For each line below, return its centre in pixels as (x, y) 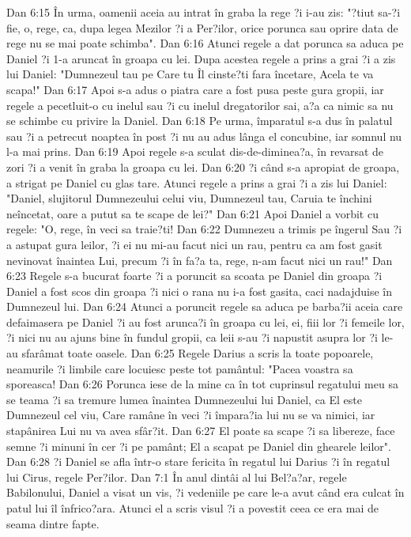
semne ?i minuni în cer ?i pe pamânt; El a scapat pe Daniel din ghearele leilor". (199, 446)
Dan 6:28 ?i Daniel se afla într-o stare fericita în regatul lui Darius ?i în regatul (198, 461)
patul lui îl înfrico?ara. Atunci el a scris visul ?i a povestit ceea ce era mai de (192, 508)
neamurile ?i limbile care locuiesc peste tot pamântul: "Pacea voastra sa (180, 368)
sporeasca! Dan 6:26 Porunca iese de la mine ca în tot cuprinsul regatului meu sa (202, 384)
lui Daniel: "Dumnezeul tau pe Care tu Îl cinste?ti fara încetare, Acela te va (190, 74)
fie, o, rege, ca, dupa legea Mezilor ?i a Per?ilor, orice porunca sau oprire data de (202, 27)
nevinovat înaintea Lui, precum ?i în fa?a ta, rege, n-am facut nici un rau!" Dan (200, 260)
